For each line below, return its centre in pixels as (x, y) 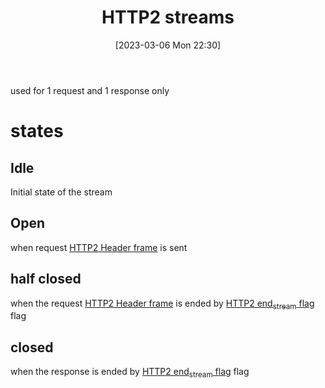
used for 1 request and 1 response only (90, 90)
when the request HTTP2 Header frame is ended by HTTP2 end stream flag (162, 304)
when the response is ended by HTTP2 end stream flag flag (130, 373)
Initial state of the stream (61, 192)
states (37, 131)
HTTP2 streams (168, 17)
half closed (46, 279)
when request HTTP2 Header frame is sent (99, 247)
